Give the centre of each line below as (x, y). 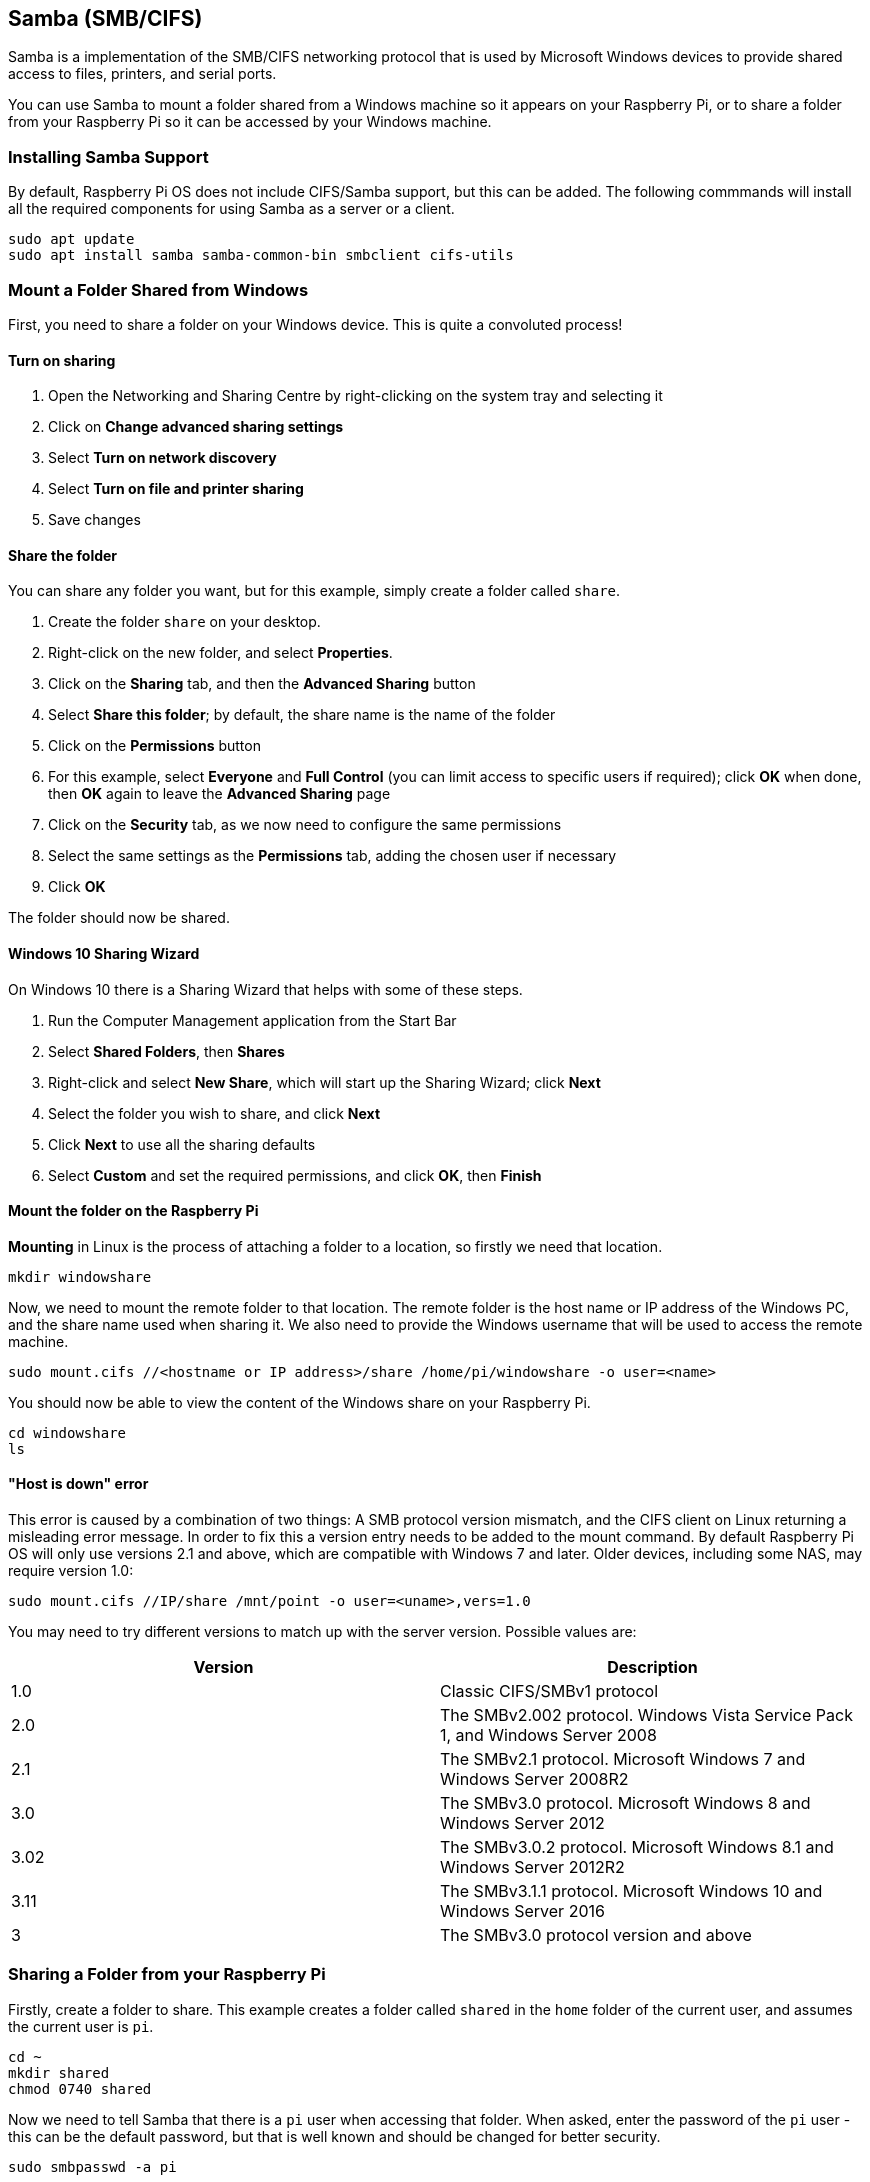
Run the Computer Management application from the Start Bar (252, 1020)
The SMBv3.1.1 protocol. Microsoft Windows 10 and (631, 1891)
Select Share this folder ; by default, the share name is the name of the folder (302, 715)
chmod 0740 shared (80, 2088)
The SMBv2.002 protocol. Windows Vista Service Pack (646, 1715)
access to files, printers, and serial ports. (142, 74)
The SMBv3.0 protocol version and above (596, 1935)
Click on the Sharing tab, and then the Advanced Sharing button (262, 684)
